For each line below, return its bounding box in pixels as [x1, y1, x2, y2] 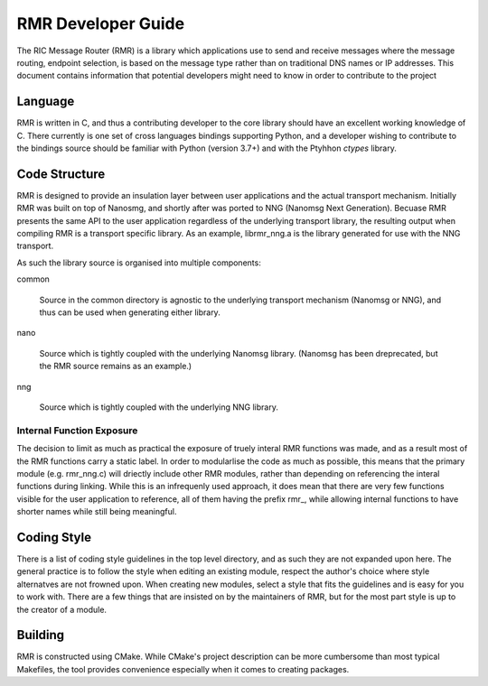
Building [16, 627, 65, 643]
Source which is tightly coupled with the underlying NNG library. [39, 402, 279, 413]
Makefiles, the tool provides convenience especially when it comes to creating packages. [16, 663, 350, 674]
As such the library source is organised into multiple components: [16, 257, 261, 268]
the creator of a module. [16, 604, 108, 615]
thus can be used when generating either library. [39, 307, 221, 318]
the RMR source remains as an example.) [39, 361, 192, 372]
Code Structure [16, 166, 106, 181]
